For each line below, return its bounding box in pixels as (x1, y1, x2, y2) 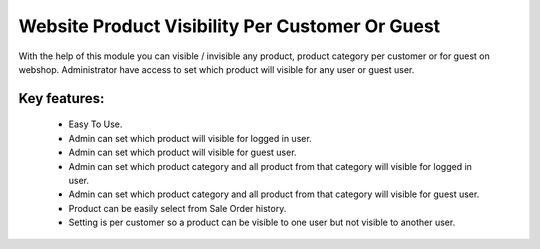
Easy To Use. (68, 118, 123, 130)
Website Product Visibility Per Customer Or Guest (18, 15, 441, 37)
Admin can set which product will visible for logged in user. (68, 132, 312, 144)
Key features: (18, 90, 105, 107)
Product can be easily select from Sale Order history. (68, 202, 287, 214)
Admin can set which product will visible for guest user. (68, 146, 297, 159)
